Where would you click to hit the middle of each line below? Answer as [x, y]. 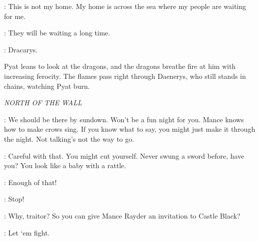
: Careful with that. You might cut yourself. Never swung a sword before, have [124, 155]
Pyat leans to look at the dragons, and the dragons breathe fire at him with [120, 66]
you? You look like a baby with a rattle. [65, 165]
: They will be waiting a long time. [57, 33]
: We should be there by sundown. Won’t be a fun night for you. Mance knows [124, 119]
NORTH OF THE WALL [43, 103]
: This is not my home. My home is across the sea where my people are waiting [125, 6]
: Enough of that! [30, 182]
